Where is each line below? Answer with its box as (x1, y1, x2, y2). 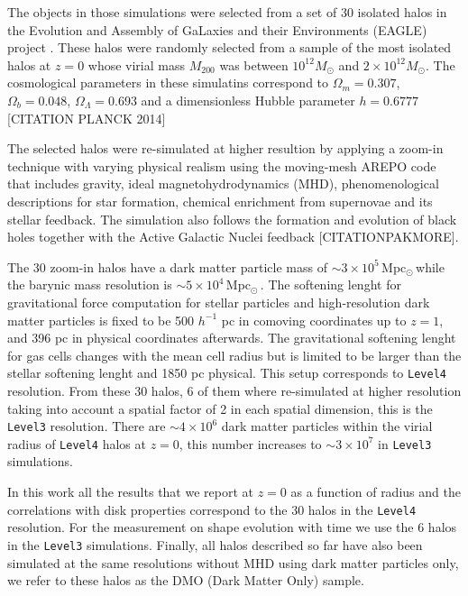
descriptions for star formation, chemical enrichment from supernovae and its (7, 191, 433, 210)
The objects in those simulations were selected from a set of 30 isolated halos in (7, 3, 447, 21)
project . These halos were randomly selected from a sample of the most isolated (7, 38, 452, 57)
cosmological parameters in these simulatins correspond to (7, 73, 329, 92)
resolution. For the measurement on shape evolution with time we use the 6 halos (7, 518, 457, 536)
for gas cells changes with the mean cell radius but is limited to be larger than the (7, 345, 462, 364)
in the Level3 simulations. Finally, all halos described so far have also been (7, 535, 423, 554)
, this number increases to (179, 434, 322, 453)
